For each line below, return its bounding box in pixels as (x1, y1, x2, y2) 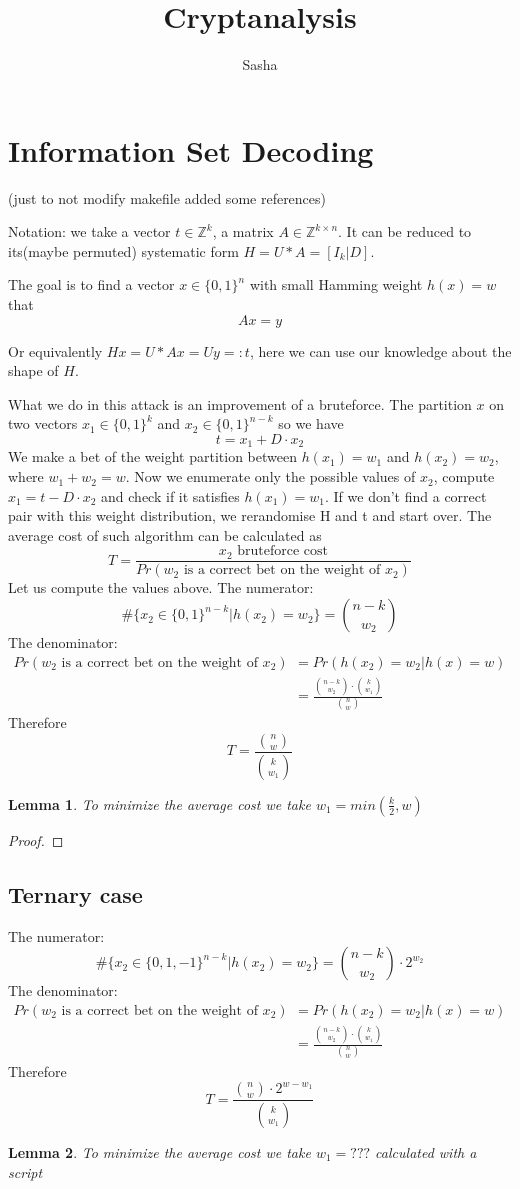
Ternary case (8, 878, 143, 909)
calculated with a (375, 1141, 477, 1162)
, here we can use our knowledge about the (249, 340, 512, 361)
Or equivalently (8, 340, 103, 361)
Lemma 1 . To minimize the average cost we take (8, 793, 311, 814)
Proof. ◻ (8, 829, 64, 850)
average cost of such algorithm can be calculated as (8, 524, 322, 545)
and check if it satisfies (101, 485, 240, 506)
